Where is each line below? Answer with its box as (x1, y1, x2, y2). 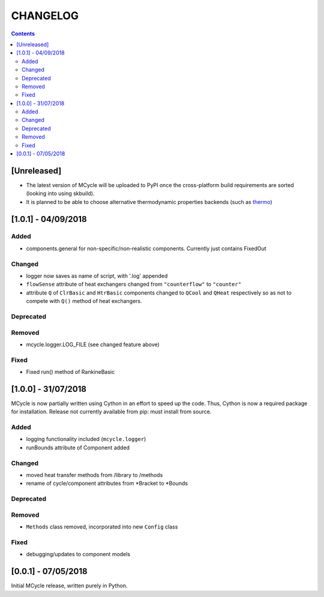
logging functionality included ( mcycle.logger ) (26, 436, 146, 443)
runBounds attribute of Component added (26, 444, 130, 451)
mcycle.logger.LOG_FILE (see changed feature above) (26, 341, 160, 348)
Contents (11, 30, 35, 37)
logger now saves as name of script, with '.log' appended (26, 272, 168, 279)
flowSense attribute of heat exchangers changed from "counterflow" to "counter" (26, 281, 242, 288)
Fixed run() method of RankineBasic (26, 368, 115, 376)
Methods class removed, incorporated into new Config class (26, 523, 178, 530)
